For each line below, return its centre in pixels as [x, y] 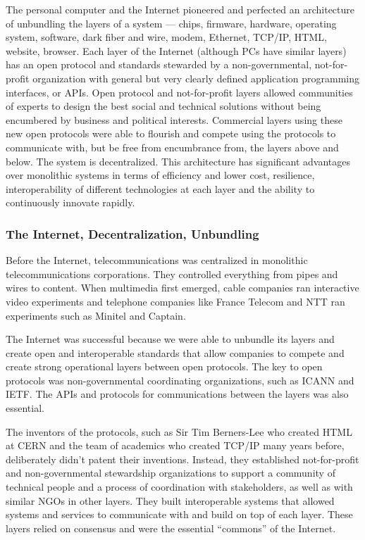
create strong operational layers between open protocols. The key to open [164, 366]
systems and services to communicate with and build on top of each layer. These [179, 514]
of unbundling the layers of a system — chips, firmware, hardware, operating [171, 23]
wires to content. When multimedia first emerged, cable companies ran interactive [182, 288]
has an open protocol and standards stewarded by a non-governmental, [159, 64]
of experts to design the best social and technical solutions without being [163, 106]
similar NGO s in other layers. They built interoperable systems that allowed [170, 500]
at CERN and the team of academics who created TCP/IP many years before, [175, 445]
